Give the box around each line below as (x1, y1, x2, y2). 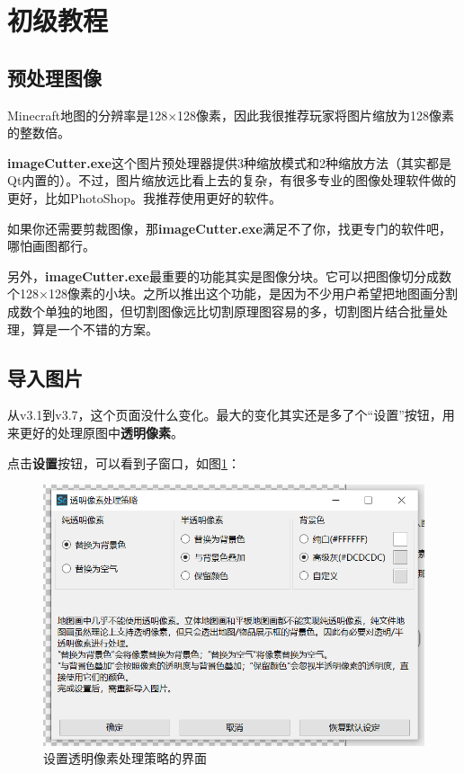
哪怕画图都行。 (7, 236, 95, 255)
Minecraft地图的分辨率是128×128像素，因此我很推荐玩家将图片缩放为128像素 (7, 105, 455, 124)
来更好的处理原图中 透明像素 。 (7, 422, 183, 441)
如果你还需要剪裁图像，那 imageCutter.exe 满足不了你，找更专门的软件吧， (7, 218, 451, 237)
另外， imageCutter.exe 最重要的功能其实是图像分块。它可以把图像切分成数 (7, 266, 451, 285)
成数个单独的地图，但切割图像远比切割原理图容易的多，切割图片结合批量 (7, 301, 435, 320)
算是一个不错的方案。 (31, 319, 158, 338)
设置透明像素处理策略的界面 (43, 749, 207, 768)
